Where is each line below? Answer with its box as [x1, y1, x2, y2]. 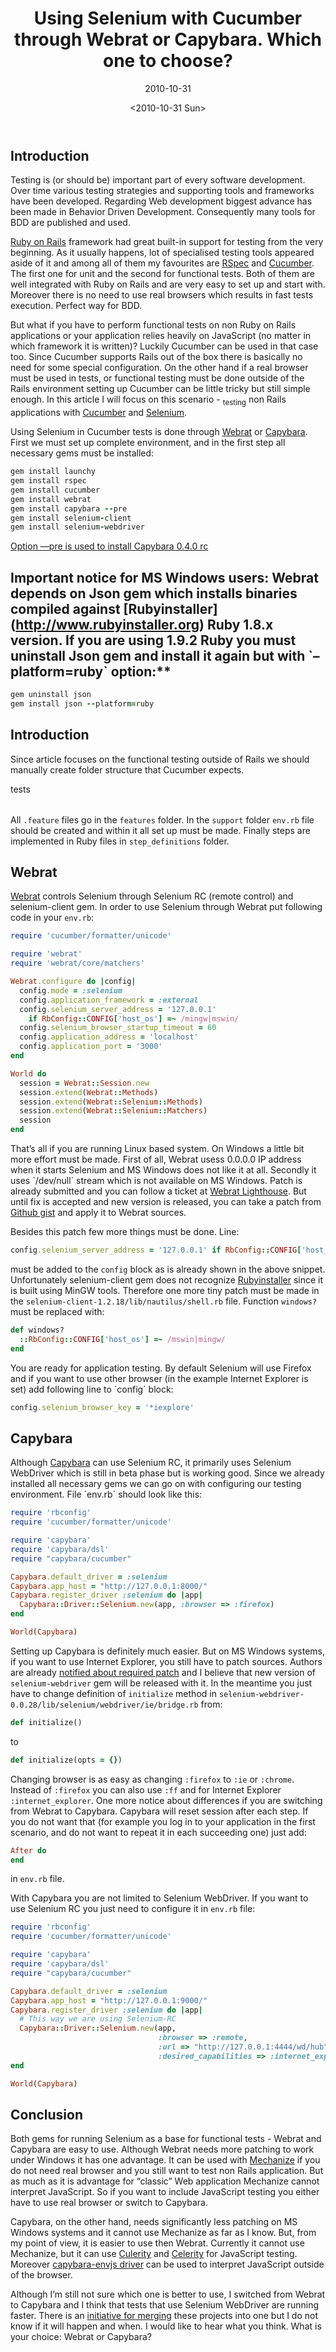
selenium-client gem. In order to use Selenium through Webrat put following [10, 901, 323, 913]
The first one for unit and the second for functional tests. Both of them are [10, 268, 315, 280]
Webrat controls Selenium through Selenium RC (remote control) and [10, 890, 294, 902]
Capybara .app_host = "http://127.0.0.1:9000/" [10, 1995, 208, 2006]
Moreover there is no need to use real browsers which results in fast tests [10, 289, 314, 301]
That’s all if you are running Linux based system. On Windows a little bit [10, 1143, 305, 1155]
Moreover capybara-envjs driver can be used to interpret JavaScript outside [10, 2258, 325, 2271]
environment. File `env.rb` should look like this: [10, 1488, 203, 1501]
